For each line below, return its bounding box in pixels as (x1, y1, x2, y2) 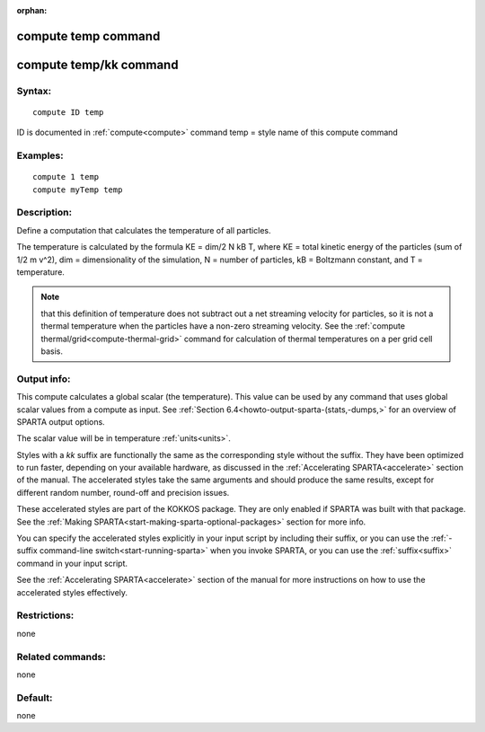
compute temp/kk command (16, 57, 179, 72)
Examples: (16, 149, 64, 162)
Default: (16, 692, 53, 704)
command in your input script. (16, 558, 128, 569)
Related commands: (16, 650, 107, 663)
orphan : (16, 5, 48, 15)
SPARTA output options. (16, 416, 105, 427)
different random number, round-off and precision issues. (16, 487, 230, 498)
